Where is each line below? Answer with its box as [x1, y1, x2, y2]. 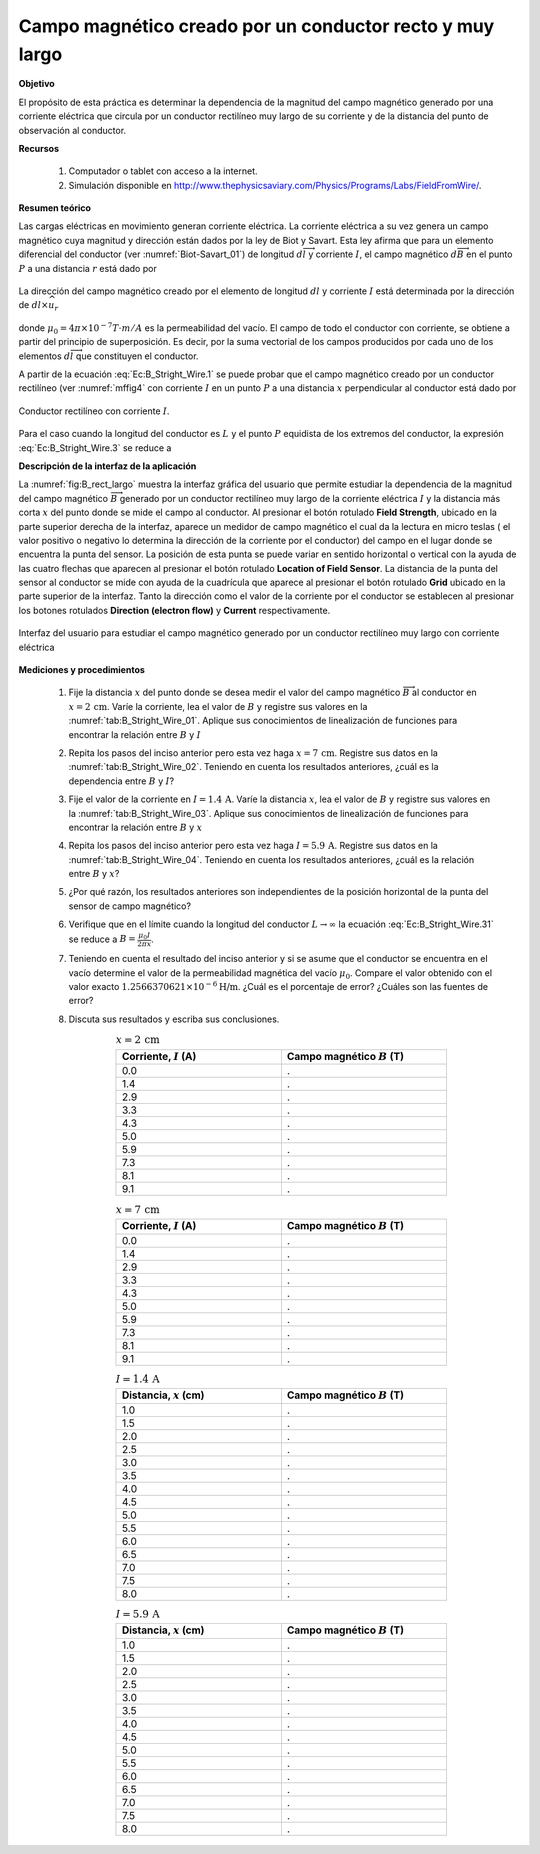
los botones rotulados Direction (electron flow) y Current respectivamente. [18, 604, 331, 616]
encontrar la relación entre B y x [68, 821, 203, 833]
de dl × [18, 299, 49, 311]
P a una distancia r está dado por [18, 262, 157, 274]
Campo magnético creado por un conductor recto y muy [18, 15, 495, 37]
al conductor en [411, 686, 477, 699]
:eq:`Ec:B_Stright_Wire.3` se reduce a [18, 441, 172, 454]
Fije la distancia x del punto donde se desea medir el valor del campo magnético [68, 686, 401, 699]
